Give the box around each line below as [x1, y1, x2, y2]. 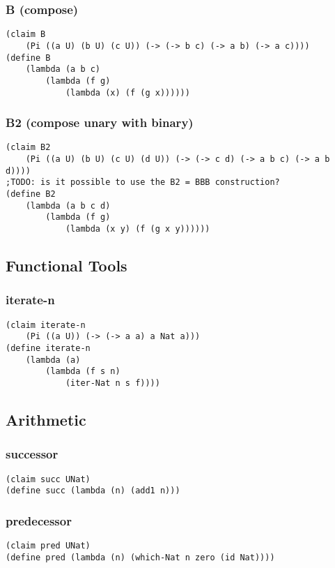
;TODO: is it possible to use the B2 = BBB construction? [6, 177, 280, 188]
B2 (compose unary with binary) [6, 114, 194, 131]
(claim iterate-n [6, 320, 86, 330]
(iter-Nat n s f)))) [65, 378, 160, 388]
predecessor [6, 511, 72, 529]
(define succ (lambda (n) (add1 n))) [6, 486, 180, 496]
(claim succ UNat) [6, 474, 91, 484]
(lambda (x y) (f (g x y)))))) [65, 223, 210, 234]
